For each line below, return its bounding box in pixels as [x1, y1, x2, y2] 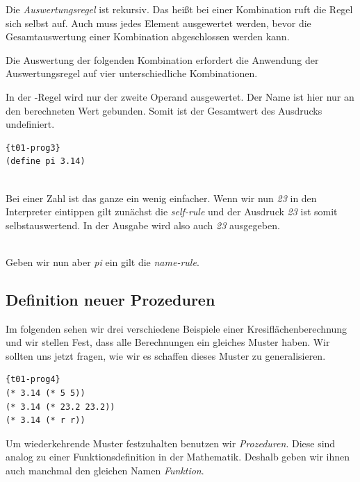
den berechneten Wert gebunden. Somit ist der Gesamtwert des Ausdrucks [6, 103, 322, 117]
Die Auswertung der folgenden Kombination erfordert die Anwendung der [6, 52, 319, 67]
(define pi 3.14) [6, 156, 85, 167]
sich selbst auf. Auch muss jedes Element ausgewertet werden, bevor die [6, 15, 311, 30]
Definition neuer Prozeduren [6, 288, 215, 310]
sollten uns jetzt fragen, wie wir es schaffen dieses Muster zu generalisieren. [6, 348, 326, 363]
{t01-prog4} [6, 374, 60, 385]
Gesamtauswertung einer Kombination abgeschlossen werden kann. [6, 29, 290, 44]
